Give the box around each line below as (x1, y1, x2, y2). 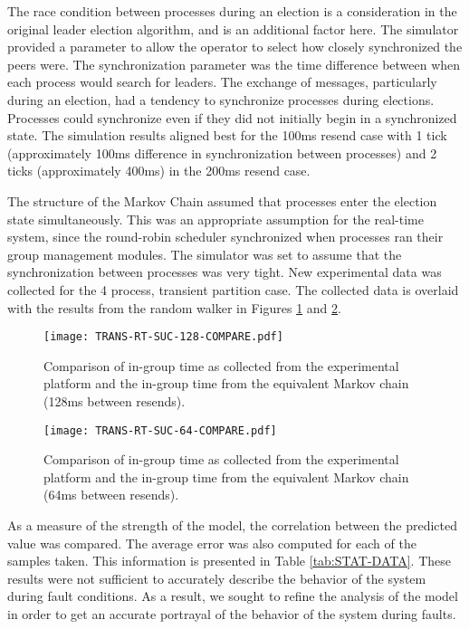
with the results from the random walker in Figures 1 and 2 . (7, 298, 341, 317)
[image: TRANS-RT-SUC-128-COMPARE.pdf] (43, 330, 283, 344)
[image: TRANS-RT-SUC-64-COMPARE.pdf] (43, 424, 277, 437)
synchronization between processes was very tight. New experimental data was (7, 262, 442, 281)
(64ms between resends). (43, 485, 179, 504)
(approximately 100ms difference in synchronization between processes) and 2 (7, 143, 437, 162)
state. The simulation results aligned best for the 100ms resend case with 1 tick (7, 126, 447, 145)
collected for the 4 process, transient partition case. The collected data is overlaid (7, 280, 459, 299)
